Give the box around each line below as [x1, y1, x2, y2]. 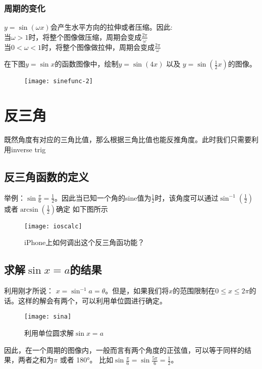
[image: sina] [24, 313, 72, 321]
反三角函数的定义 [4, 168, 89, 184]
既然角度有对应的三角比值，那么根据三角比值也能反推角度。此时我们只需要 [4, 134, 251, 145]
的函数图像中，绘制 [55, 58, 119, 69]
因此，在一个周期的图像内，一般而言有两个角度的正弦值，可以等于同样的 [4, 344, 244, 355]
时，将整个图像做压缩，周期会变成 [28, 31, 142, 42]
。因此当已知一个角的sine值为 [55, 192, 151, 203]
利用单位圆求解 [24, 327, 74, 338]
